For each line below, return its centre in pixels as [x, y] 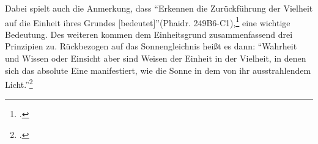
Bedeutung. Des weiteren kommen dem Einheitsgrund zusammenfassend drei [149, 34]
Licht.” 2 [19, 83]
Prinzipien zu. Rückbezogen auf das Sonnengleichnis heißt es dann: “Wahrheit [151, 46]
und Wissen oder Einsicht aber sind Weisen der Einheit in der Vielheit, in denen [156, 58]
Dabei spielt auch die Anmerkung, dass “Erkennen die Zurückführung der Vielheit [159, 8]
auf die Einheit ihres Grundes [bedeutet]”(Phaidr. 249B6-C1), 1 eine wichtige [148, 21]
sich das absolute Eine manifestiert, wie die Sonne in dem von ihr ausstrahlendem [158, 70]
